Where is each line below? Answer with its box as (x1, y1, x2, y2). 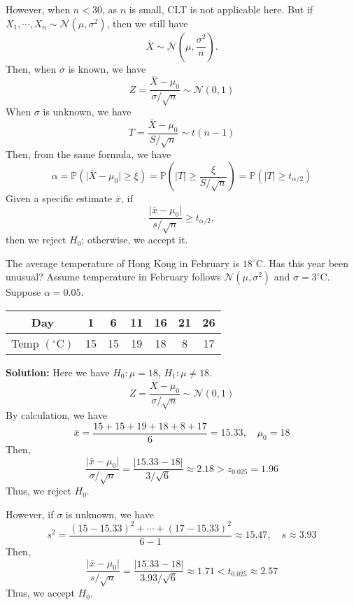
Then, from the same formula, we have (6, 147, 171, 162)
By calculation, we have (6, 408, 107, 422)
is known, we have (68, 61, 146, 76)
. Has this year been (262, 255, 349, 270)
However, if (6, 506, 54, 521)
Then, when (6, 61, 57, 76)
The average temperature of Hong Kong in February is (6, 255, 240, 270)
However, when (6, 2, 71, 16)
